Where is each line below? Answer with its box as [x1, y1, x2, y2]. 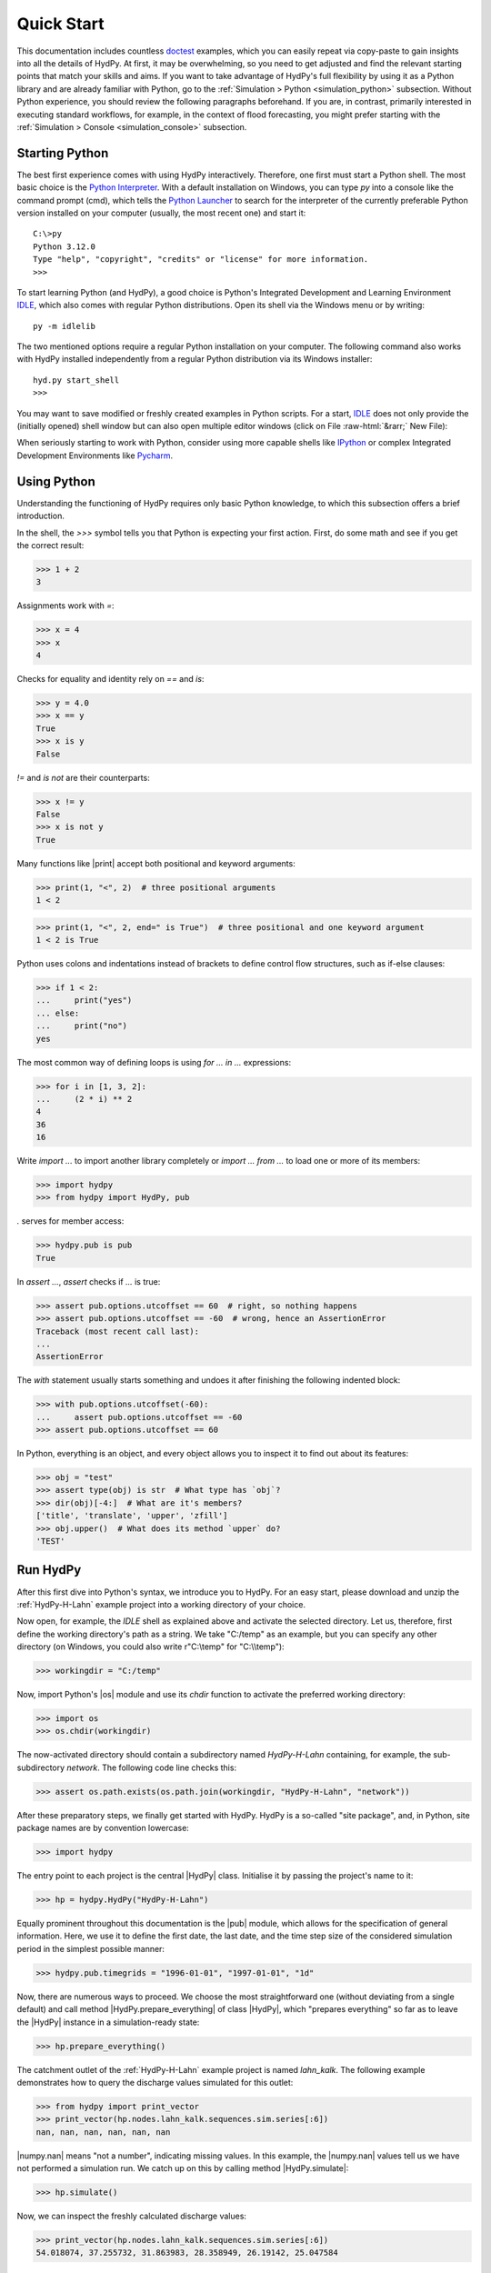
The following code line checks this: [101, 1762, 236, 1773]
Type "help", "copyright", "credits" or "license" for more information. [33, 255, 369, 265]
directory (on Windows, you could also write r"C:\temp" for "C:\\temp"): [16, 1641, 286, 1652]
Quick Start [16, 14, 105, 34]
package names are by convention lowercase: [16, 1823, 190, 1834]
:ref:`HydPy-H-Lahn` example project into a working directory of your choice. [16, 1598, 306, 1609]
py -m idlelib [33, 321, 95, 331]
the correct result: [16, 539, 85, 550]
